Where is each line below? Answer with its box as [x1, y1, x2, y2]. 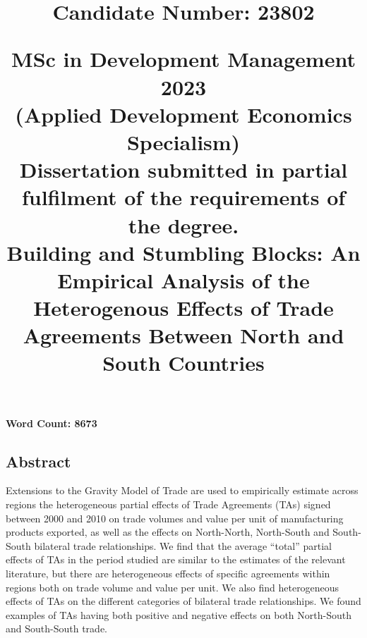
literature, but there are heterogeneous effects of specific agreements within [6, 565, 330, 580]
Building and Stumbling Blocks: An [6, 238, 361, 266]
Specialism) [126, 127, 241, 156]
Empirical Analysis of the [57, 265, 310, 294]
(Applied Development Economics [15, 99, 352, 128]
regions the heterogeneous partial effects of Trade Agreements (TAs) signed [6, 497, 331, 512]
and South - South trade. [6, 621, 107, 636]
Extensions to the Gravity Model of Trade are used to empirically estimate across [6, 483, 359, 498]
